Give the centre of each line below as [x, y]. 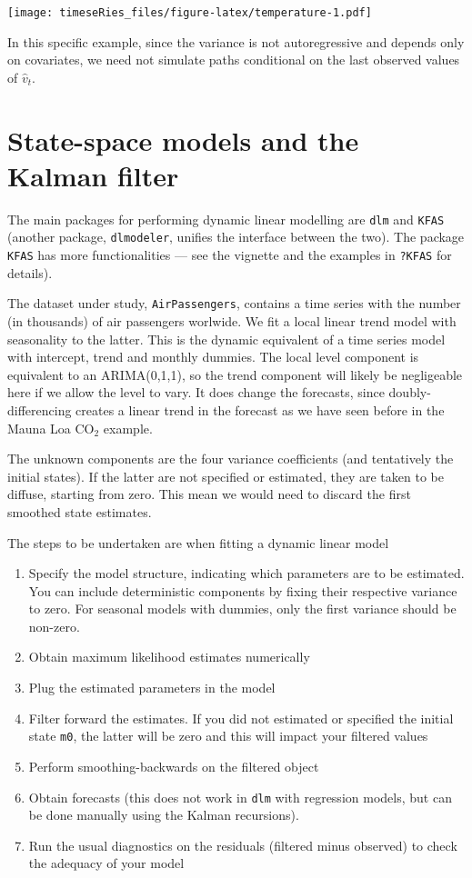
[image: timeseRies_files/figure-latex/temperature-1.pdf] [190, 13]
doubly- [410, 392]
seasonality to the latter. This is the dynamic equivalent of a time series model [226, 339]
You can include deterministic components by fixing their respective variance [243, 590]
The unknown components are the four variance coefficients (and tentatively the [231, 459]
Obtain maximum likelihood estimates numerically [169, 657]
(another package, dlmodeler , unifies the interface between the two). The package [236, 237]
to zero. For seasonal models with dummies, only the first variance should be [242, 609]
